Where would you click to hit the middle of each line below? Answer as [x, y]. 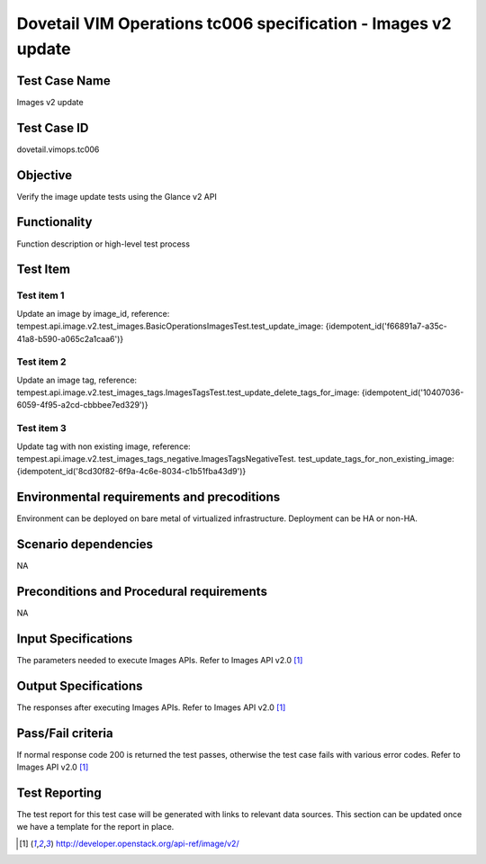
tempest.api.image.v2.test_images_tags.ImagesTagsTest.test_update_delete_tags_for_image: [188, 392]
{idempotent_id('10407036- [413, 392]
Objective [45, 175]
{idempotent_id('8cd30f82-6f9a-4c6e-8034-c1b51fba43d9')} [131, 472]
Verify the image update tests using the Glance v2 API [117, 196]
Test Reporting [59, 793]
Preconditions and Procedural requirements [142, 591]
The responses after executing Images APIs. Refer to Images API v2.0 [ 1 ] [151, 707]
